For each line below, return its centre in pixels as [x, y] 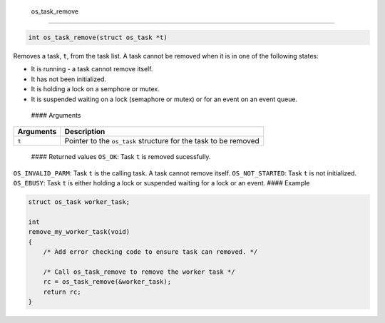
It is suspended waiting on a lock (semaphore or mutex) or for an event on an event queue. [164, 99]
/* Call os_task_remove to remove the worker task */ [139, 272]
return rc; [62, 292]
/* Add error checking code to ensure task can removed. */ [150, 252]
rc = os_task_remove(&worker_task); [107, 282]
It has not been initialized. [69, 79]
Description [85, 132]
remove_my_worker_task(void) [79, 232]
